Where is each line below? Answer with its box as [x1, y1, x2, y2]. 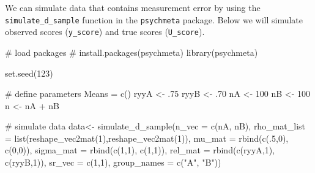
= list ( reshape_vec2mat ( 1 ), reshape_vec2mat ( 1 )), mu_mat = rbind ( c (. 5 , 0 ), [5, 131, 289, 144]
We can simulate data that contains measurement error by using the [5, 1, 261, 13]
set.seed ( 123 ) [5, 66, 53, 79]
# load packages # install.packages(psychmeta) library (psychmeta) [5, 45, 258, 58]
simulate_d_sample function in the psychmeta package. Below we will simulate [5, 13, 303, 26]
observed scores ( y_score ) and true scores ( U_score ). [5, 25, 205, 38]
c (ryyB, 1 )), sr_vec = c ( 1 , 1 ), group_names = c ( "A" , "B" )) [5, 156, 221, 169]
